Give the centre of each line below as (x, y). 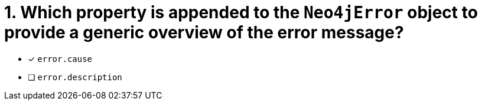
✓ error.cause (60, 58)
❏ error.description (75, 77)
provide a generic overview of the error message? (204, 32)
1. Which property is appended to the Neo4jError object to (241, 12)
